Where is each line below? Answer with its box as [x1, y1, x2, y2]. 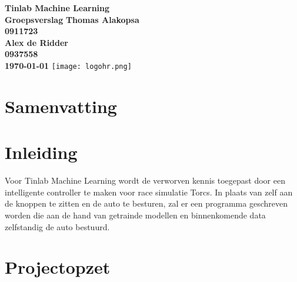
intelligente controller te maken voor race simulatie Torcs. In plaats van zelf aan [5, 185, 293, 198]
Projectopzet [5, 255, 111, 279]
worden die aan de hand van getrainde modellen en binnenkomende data [5, 208, 266, 221]
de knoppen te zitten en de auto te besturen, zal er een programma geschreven [5, 197, 288, 210]
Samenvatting [5, 94, 117, 118]
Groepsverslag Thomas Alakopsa [5, 13, 139, 25]
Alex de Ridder [5, 36, 69, 48]
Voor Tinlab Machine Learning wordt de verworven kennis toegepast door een [5, 174, 285, 187]
